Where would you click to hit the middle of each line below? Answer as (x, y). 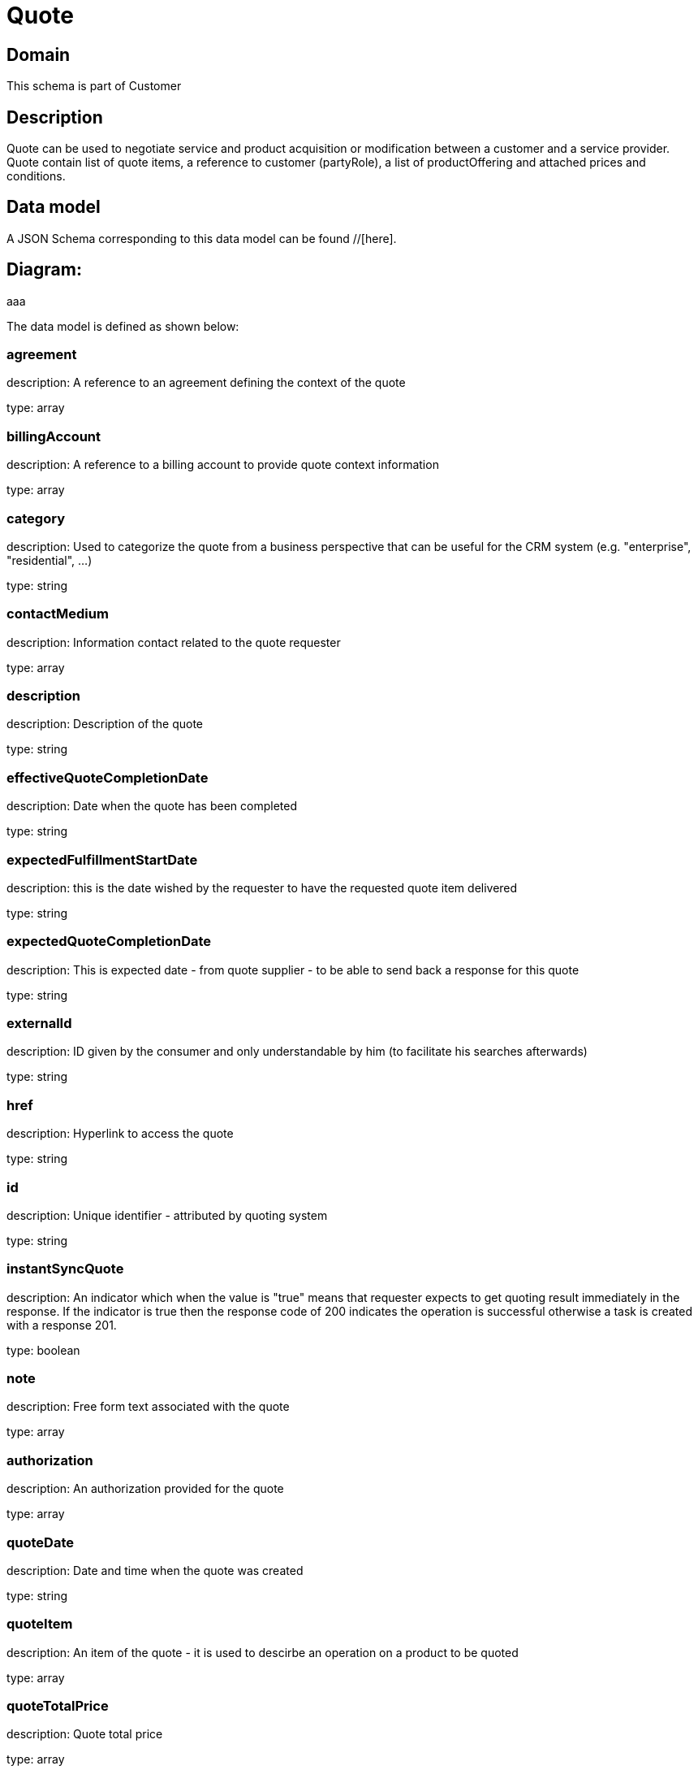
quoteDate (40, 1542)
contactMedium (58, 614)
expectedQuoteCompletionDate (109, 941)
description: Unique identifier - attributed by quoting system (167, 1215)
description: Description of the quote (105, 724)
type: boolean (43, 1350)
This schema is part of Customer (94, 86)
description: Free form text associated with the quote (148, 1407)
